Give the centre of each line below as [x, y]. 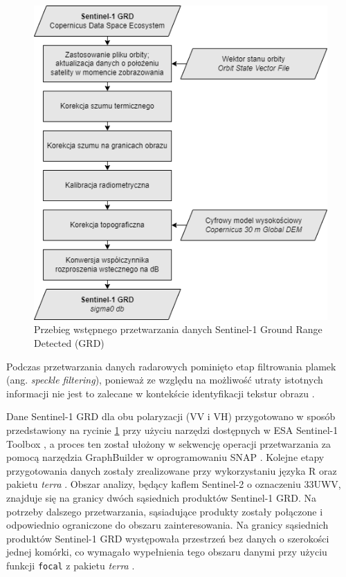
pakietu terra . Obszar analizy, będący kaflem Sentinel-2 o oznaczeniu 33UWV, [174, 484]
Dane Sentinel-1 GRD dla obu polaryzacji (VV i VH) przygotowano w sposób [171, 416]
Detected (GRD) [69, 343]
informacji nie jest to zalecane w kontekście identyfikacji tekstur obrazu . [161, 393]
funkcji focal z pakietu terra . [71, 565]
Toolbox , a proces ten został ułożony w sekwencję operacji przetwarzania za [169, 443]
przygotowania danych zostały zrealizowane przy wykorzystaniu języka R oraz [172, 470]
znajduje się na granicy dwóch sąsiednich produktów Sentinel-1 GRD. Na [162, 497]
